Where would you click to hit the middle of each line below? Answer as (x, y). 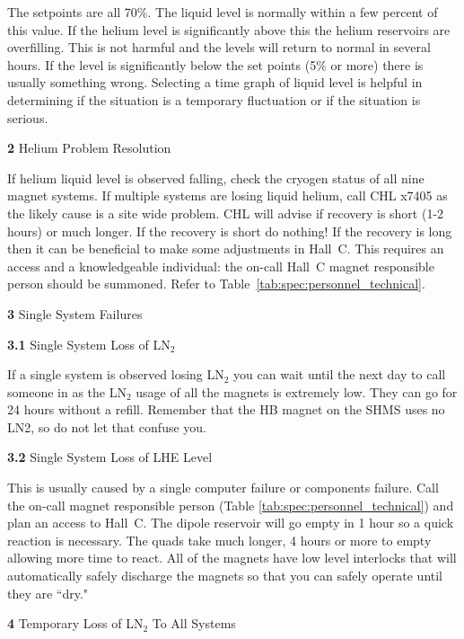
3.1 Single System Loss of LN (89, 344)
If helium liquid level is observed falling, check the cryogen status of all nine (216, 177)
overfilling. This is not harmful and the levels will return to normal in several (219, 47)
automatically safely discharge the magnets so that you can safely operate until (225, 576)
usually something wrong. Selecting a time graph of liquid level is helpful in (215, 82)
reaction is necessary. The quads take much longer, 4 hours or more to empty (219, 540)
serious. (28, 117)
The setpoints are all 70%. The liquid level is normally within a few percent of (223, 12)
